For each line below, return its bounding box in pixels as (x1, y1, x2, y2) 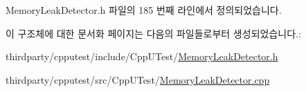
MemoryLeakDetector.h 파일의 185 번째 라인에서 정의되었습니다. (6, 3, 282, 17)
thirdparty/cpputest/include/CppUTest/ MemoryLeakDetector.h (6, 49, 278, 64)
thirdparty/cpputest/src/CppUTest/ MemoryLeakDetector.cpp (6, 72, 270, 86)
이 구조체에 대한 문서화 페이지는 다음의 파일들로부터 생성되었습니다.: (6, 26, 301, 40)
